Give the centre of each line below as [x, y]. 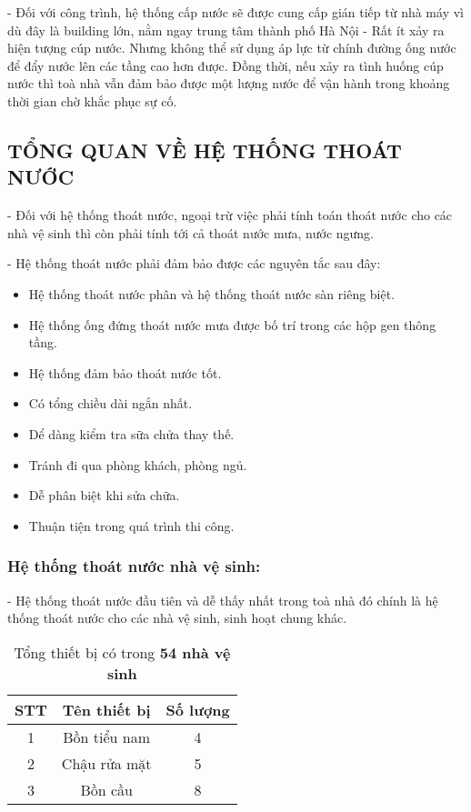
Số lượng [198, 709]
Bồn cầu [106, 789]
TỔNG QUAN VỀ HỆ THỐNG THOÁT [205, 150]
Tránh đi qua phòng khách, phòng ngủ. [138, 464]
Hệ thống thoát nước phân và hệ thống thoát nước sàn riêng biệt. [212, 293]
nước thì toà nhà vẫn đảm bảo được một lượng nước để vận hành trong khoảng [229, 83]
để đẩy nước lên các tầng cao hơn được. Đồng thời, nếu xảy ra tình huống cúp [225, 65]
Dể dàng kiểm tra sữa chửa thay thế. [131, 433]
